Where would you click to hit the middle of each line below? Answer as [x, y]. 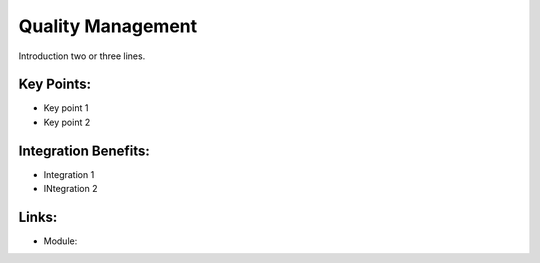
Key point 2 [67, 122]
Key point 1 [66, 108]
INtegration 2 [70, 189]
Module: [60, 241]
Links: [38, 216]
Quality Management [108, 26]
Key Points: [55, 84]
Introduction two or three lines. [82, 56]
